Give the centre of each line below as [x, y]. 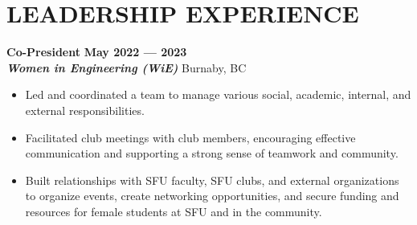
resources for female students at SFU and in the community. [174, 211]
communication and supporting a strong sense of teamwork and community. [212, 153]
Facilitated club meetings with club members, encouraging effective [190, 137]
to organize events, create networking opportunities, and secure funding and [212, 196]
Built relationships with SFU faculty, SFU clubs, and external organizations [212, 180]
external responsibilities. [85, 110]
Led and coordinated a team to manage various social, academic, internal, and [218, 94]
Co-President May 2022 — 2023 [97, 52]
